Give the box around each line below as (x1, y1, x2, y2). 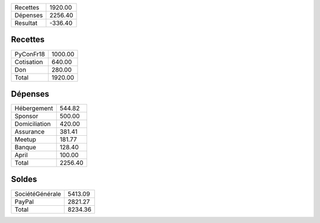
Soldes (11, 174, 37, 184)
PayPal (14, 197, 34, 206)
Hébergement (14, 104, 53, 113)
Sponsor (14, 112, 39, 120)
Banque (14, 143, 37, 151)
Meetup (14, 135, 37, 144)
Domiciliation (14, 120, 51, 128)
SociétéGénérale (14, 190, 62, 198)
